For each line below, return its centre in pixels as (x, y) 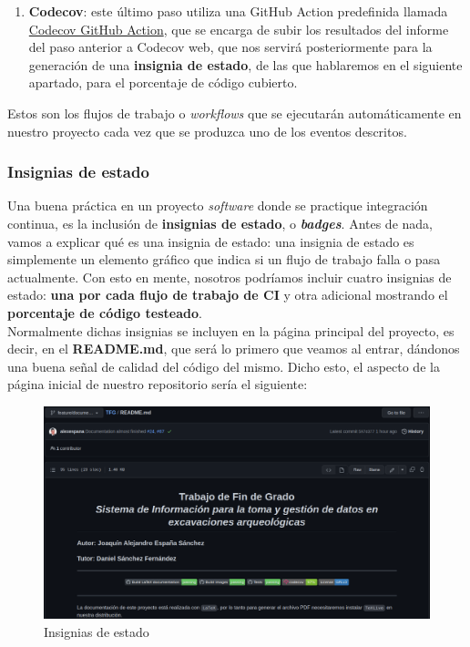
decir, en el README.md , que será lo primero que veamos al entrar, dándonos (234, 349)
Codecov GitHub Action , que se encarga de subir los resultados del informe (239, 29)
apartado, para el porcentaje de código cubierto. (163, 82)
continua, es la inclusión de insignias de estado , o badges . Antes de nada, (220, 223)
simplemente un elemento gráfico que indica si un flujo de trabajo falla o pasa (224, 259)
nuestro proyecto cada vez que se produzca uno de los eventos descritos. (207, 131)
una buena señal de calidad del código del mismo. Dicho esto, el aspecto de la (224, 366)
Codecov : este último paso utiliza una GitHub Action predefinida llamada (238, 11)
